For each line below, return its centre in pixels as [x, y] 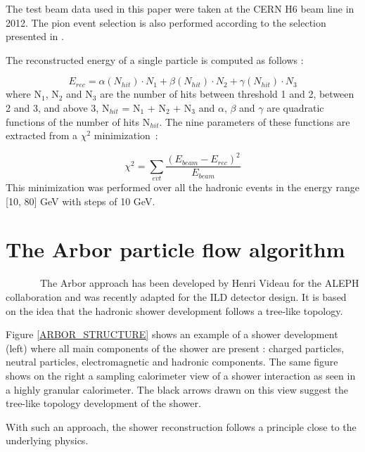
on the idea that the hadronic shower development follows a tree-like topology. [174, 310]
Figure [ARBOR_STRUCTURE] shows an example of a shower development [172, 334]
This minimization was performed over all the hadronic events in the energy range [182, 187]
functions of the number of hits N [78, 121]
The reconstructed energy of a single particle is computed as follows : [155, 59]
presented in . [35, 36]
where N [24, 94]
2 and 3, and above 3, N [58, 107]
